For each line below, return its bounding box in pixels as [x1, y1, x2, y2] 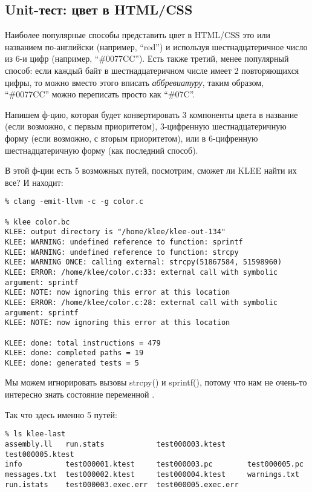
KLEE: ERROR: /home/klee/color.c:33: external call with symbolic [5, 267, 278, 277]
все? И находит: [5, 175, 63, 188]
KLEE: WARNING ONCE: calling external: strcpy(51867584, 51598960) [5, 258, 282, 267]
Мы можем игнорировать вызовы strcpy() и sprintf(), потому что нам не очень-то [5, 376, 307, 389]
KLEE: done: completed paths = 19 [5, 349, 144, 358]
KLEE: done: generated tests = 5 [5, 358, 139, 367]
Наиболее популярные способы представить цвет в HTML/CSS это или [5, 28, 270, 41]
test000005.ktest [5, 450, 74, 459]
